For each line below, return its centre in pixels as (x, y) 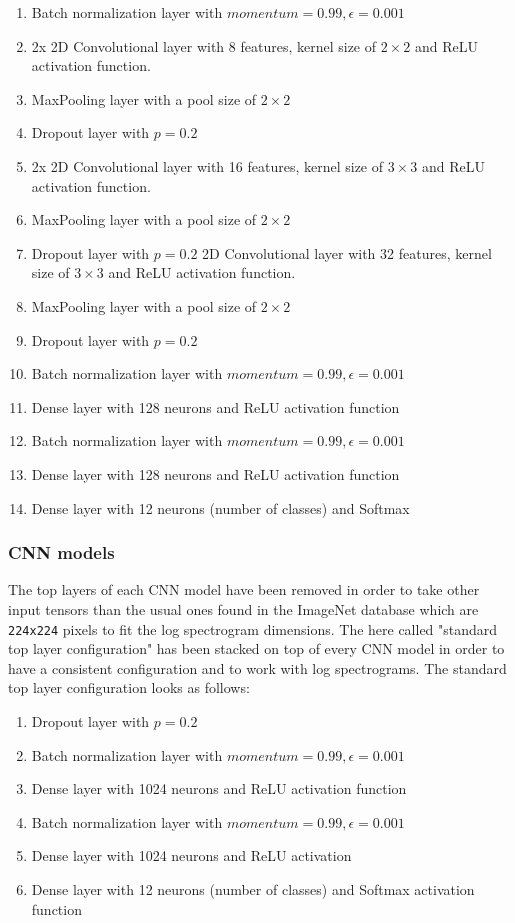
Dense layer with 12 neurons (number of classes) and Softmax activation (253, 888)
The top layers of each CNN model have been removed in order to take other (244, 589)
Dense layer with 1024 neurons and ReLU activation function (219, 788)
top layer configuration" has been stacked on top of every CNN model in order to (256, 648)
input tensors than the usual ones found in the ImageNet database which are (243, 608)
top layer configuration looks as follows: (129, 687)
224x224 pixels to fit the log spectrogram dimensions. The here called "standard (253, 628)
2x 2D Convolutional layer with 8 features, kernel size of (204, 45)
